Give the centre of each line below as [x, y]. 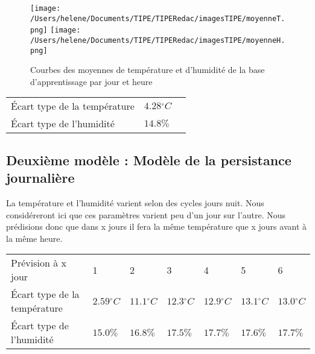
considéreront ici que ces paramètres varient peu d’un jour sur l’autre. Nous [146, 214]
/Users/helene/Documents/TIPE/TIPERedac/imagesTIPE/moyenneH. [158, 40]
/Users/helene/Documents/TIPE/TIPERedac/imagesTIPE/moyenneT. [158, 18]
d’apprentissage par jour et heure [91, 81]
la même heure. [34, 238]
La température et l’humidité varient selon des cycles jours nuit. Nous [135, 203]
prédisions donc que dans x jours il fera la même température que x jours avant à [156, 226]
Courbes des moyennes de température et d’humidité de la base [148, 70]
